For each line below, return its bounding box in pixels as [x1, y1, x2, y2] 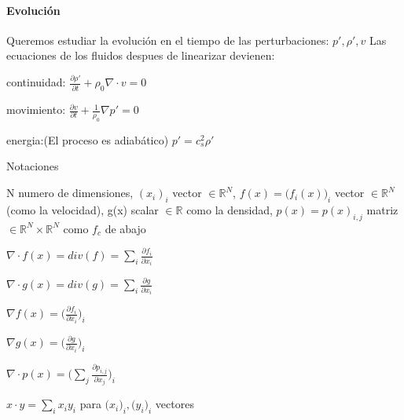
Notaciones [6, 158, 59, 174]
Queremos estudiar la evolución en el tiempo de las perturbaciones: [6, 31, 329, 48]
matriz [366, 201, 398, 217]
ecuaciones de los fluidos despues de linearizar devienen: [6, 47, 275, 64]
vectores [155, 396, 194, 412]
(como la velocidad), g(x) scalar [6, 201, 159, 217]
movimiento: [6, 101, 66, 118]
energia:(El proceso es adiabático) [6, 131, 169, 148]
